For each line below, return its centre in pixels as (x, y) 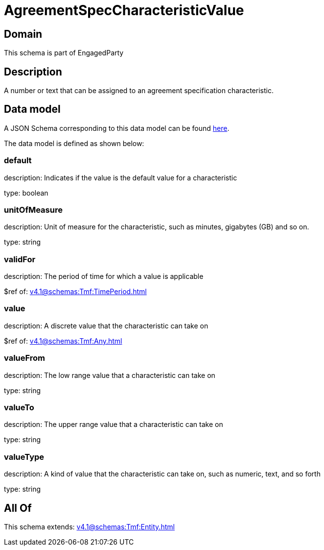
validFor (20, 259)
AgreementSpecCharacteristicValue (124, 10)
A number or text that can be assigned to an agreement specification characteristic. (139, 91)
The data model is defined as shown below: (74, 143)
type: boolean (26, 193)
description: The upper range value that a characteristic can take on (114, 425)
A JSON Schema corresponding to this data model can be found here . (117, 128)
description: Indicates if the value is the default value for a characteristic (121, 177)
